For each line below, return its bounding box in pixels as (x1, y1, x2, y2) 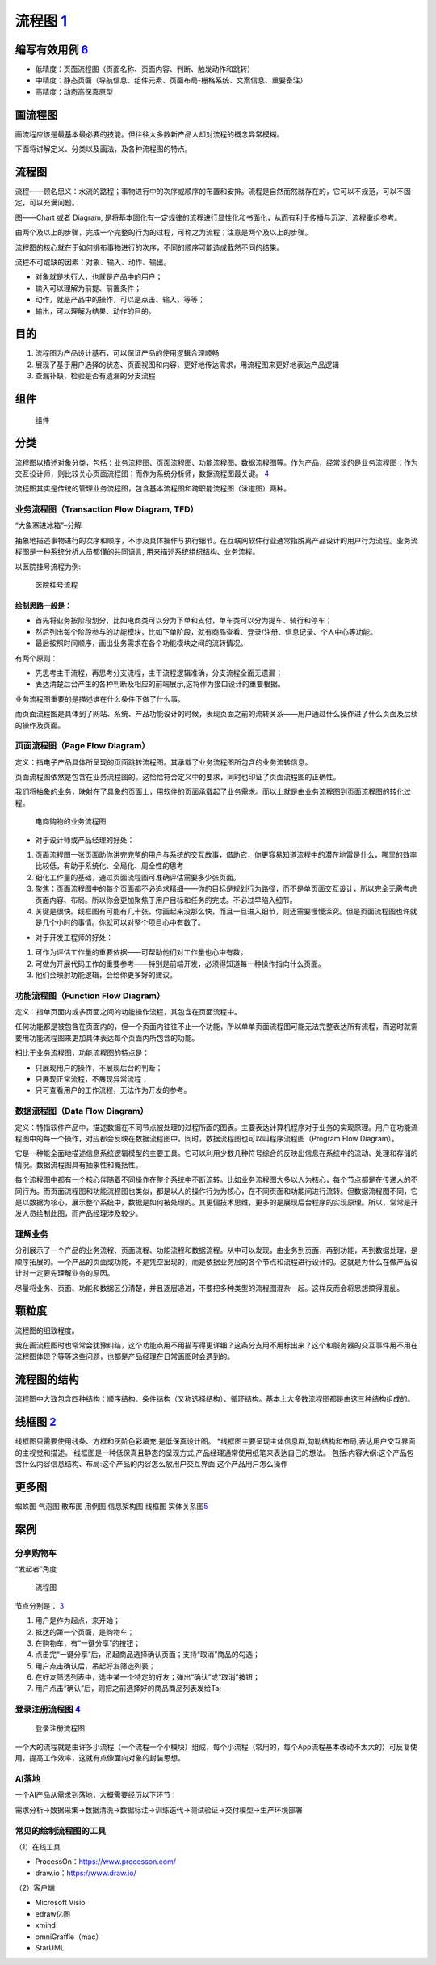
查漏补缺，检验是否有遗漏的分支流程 (35, 371, 156, 381)
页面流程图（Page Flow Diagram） (15, 740, 150, 752)
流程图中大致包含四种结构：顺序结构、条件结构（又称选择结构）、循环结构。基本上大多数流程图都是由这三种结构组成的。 (15, 1394, 415, 1404)
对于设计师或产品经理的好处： (35, 835, 135, 845)
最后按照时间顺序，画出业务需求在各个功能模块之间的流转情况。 (35, 639, 248, 648)
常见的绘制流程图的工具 (15, 1825, 107, 1836)
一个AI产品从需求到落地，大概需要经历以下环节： (15, 1790, 178, 1800)
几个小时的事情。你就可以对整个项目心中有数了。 (41, 917, 205, 927)
